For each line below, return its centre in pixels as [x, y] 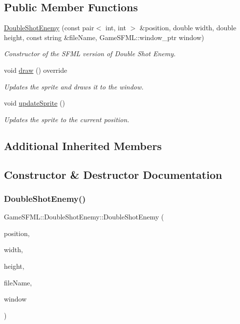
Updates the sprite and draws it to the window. [74, 86]
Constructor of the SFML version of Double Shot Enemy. [90, 54]
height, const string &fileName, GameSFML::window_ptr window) [104, 37]
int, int [116, 28]
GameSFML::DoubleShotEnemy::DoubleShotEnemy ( [84, 217]
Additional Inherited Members [83, 145]
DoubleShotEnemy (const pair [49, 28]
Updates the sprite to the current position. [67, 119]
